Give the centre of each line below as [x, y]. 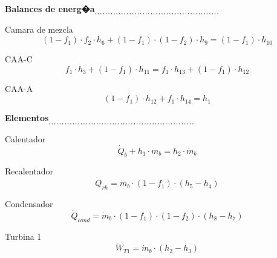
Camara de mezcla [39, 29]
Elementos [27, 118]
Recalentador [29, 171]
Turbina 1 [23, 236]
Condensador [29, 203]
